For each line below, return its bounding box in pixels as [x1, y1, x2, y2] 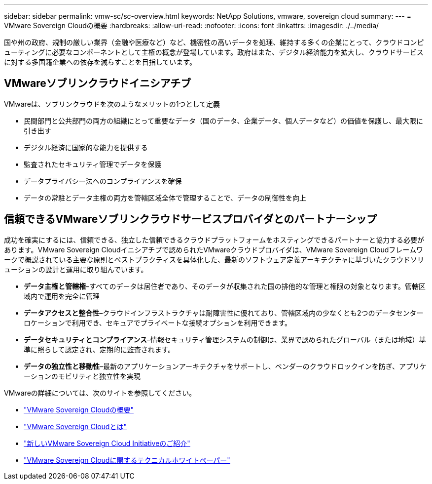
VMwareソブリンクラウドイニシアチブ [4, 77, 191, 90]
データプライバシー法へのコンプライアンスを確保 [24, 176, 182, 185]
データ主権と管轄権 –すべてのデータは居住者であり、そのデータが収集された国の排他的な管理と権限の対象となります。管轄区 [24, 282, 426, 290]
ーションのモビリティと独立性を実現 [24, 371, 141, 380]
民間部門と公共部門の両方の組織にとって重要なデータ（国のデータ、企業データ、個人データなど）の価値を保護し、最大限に [24, 116, 424, 125]
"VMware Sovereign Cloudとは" [24, 422, 127, 431]
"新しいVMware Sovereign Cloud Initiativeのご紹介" [24, 439, 190, 447]
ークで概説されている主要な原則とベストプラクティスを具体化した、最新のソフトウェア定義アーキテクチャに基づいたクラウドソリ [4, 255, 425, 264]
